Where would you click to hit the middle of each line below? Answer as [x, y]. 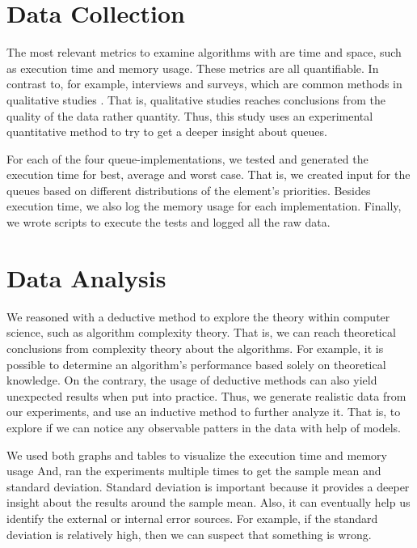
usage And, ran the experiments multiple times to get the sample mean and [194, 471]
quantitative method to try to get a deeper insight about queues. [167, 132]
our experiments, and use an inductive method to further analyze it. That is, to [204, 412]
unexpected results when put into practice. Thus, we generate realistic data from [206, 395]
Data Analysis [86, 277]
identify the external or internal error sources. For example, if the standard [192, 518]
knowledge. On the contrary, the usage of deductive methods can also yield [192, 380]
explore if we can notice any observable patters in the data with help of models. [204, 427]
